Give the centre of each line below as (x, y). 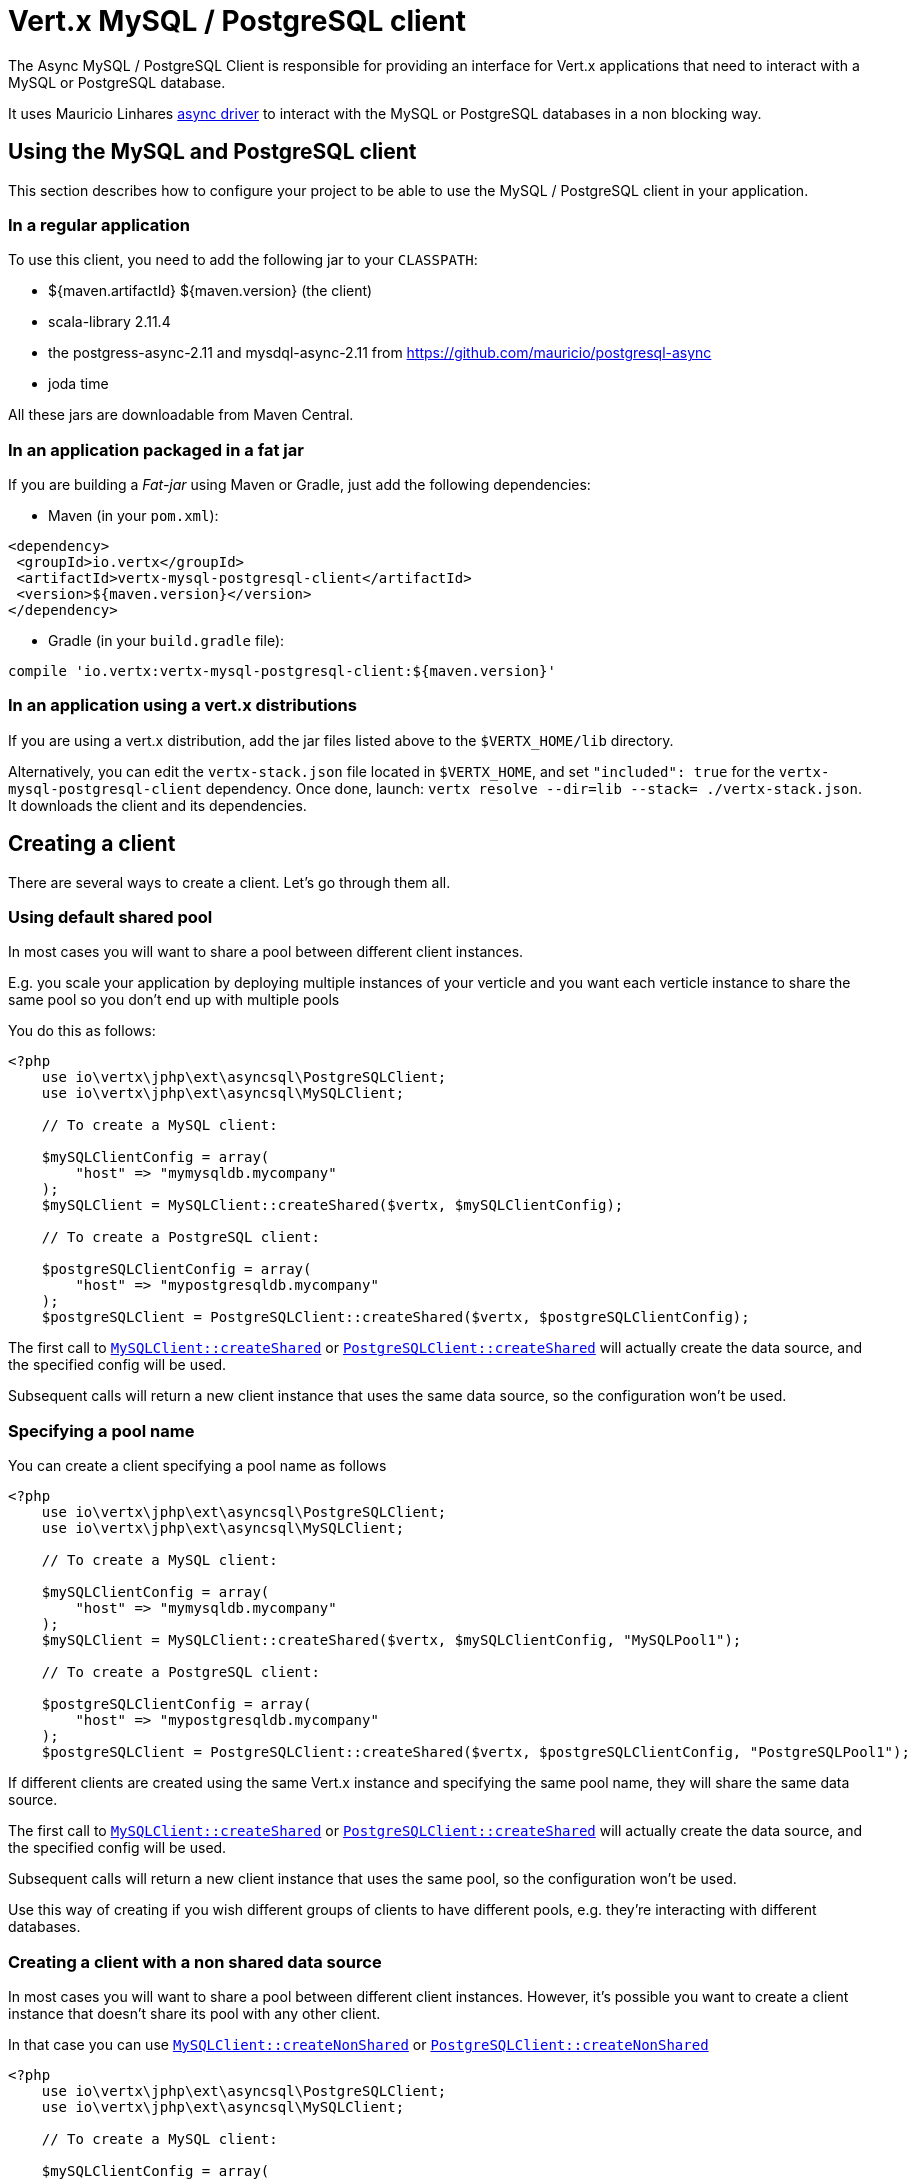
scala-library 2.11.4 (109, 322)
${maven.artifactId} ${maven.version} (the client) (210, 291)
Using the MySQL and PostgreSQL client (212, 152)
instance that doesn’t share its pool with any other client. (194, 2013)
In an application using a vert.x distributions (182, 705)
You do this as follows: (82, 1031)
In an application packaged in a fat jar (156, 449)
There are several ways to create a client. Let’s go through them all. (229, 882)
